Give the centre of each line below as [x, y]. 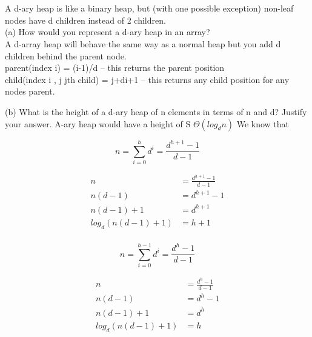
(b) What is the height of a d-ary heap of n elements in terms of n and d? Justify [156, 111]
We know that [263, 123]
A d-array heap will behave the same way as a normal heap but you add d [143, 43]
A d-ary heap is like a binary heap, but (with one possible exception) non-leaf [149, 8]
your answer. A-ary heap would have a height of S [98, 123]
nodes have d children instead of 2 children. [85, 20]
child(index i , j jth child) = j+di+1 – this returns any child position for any [147, 79]
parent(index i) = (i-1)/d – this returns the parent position [115, 68]
